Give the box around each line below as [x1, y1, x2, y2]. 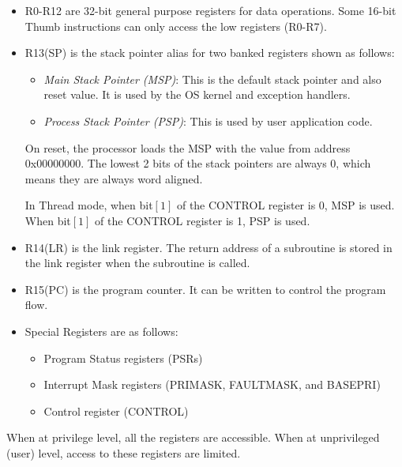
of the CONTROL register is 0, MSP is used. [176, 197, 395, 213]
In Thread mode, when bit [24, 197, 153, 213]
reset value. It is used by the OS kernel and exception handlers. [43, 86, 351, 103]
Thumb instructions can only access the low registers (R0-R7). [24, 17, 327, 34]
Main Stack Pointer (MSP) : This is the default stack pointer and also [43, 70, 381, 87]
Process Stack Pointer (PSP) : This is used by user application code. [43, 112, 373, 129]
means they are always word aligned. [24, 170, 203, 186]
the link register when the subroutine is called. [24, 254, 250, 271]
